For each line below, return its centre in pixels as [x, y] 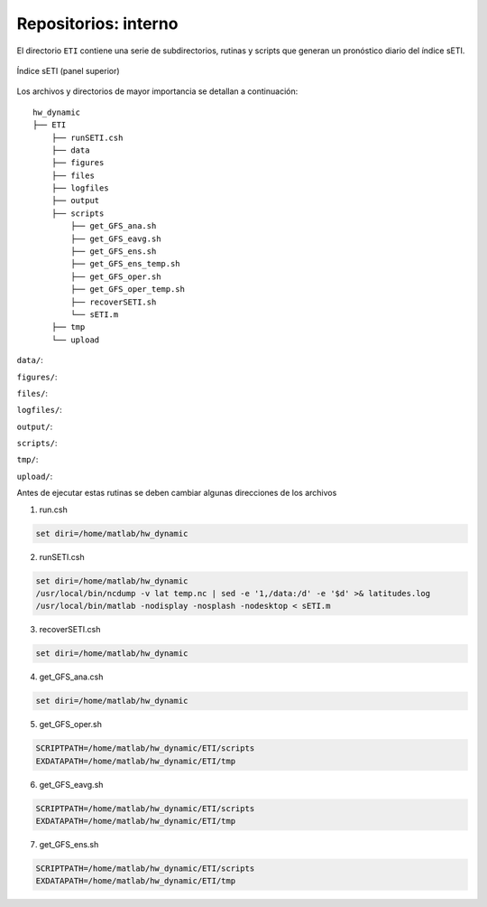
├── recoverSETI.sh [114, 302]
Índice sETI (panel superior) [69, 70]
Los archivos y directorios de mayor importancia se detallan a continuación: [157, 91]
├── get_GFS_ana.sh [114, 226]
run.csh [53, 510]
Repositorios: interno [97, 23]
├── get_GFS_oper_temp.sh [128, 290]
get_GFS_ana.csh [71, 677]
